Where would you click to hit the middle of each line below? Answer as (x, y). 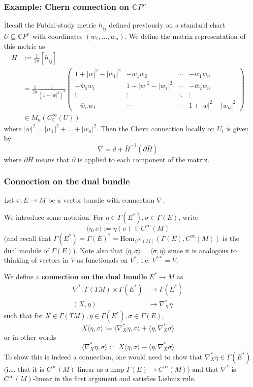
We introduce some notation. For (54, 217)
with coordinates (57, 36)
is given (237, 128)
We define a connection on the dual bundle (76, 276)
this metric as (25, 45)
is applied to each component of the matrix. (143, 159)
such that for (23, 315)
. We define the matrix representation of (185, 36)
